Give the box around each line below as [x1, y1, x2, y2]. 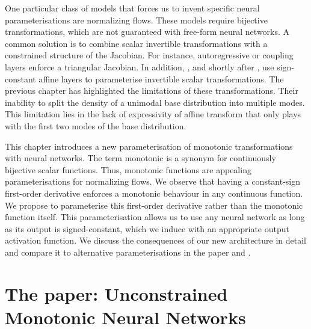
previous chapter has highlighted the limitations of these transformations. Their [5, 84, 298, 97]
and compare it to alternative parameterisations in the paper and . [5, 245, 251, 258]
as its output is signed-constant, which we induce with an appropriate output [5, 222, 289, 235]
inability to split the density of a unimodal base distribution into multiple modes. [5, 96, 305, 108]
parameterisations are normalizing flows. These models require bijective [5, 13, 268, 26]
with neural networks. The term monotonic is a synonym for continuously [5, 152, 276, 164]
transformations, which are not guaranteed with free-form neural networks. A [5, 25, 290, 38]
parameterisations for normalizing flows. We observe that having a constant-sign [5, 175, 301, 188]
